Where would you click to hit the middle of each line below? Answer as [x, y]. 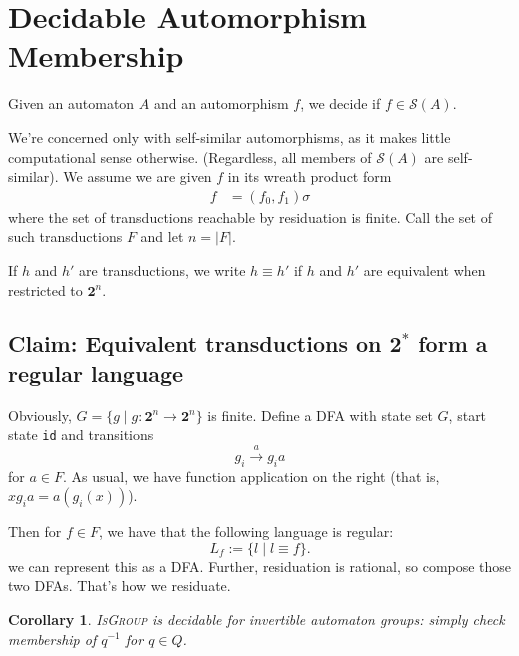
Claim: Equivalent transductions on [195, 343]
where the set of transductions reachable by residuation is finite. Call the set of [250, 216]
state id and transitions [81, 434]
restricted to [45, 289]
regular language [96, 372]
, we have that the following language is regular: [246, 531]
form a [453, 343]
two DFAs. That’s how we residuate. [119, 585]
